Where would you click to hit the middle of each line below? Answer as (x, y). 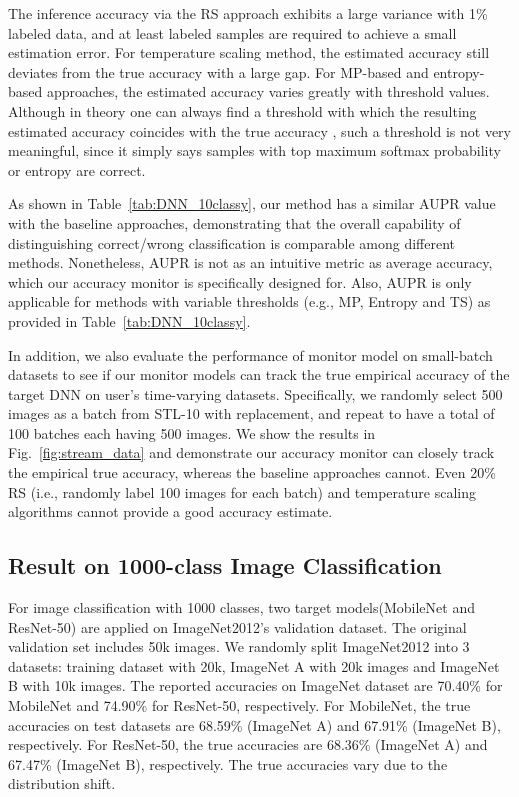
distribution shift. (62, 783)
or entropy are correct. (77, 169)
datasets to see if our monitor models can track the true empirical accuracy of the (259, 374)
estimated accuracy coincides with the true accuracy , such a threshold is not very (259, 130)
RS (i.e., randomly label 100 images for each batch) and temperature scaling (242, 491)
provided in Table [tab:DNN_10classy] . (129, 320)
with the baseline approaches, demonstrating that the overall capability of (234, 222)
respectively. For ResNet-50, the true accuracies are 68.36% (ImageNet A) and (248, 744)
